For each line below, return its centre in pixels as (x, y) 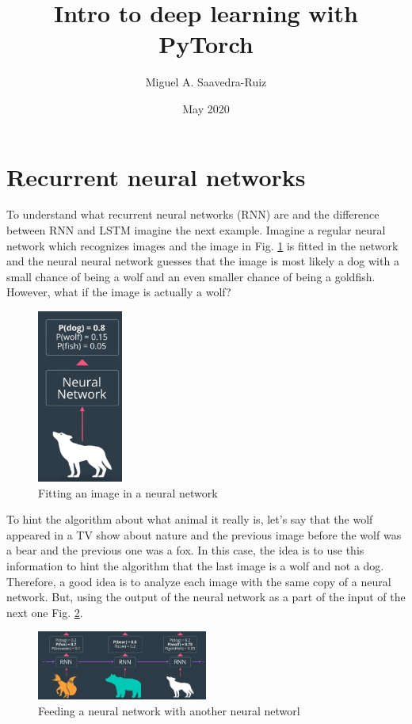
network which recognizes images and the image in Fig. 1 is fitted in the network (202, 245)
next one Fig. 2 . (45, 612)
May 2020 (206, 108)
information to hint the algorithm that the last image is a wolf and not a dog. (195, 566)
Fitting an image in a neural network (128, 492)
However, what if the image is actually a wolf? (119, 292)
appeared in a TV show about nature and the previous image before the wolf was (204, 534)
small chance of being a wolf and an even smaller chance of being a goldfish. (191, 276)
